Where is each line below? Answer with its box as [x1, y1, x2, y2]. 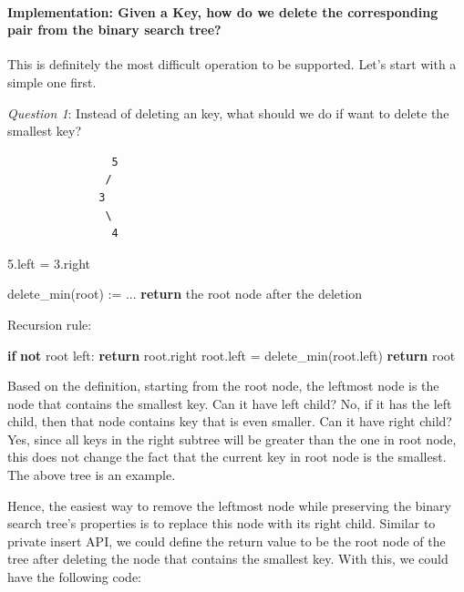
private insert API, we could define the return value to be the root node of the [7, 531, 446, 550]
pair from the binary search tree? [7, 20, 222, 39]
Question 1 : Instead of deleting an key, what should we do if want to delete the [7, 103, 449, 122]
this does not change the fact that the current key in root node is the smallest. [7, 447, 447, 466]
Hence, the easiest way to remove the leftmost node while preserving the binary [7, 495, 451, 515]
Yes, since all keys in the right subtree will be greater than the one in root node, [7, 429, 457, 448]
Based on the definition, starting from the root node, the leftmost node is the [7, 376, 439, 395]
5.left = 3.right [7, 253, 91, 272]
